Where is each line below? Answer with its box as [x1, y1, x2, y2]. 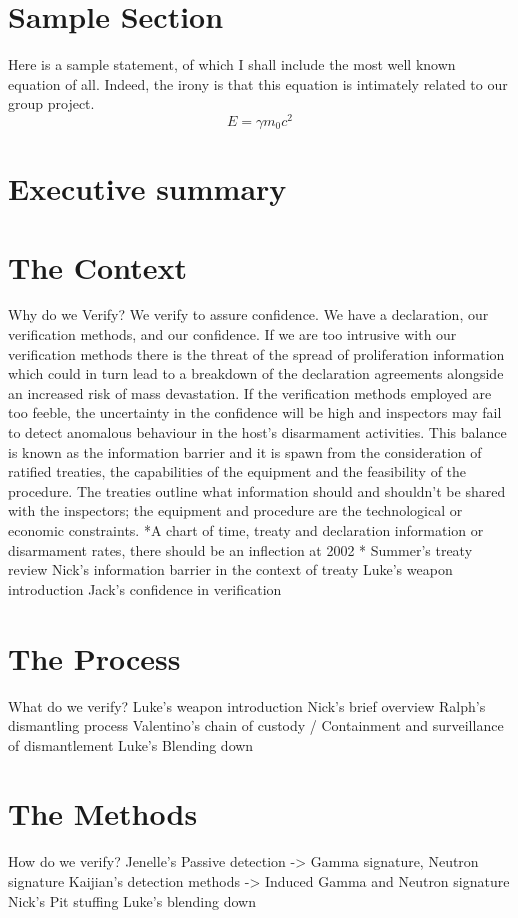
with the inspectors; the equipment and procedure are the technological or [8, 500, 463, 521]
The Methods [8, 793, 198, 834]
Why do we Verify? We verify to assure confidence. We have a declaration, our [8, 304, 489, 325]
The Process [8, 637, 181, 678]
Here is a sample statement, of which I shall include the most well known [8, 54, 456, 75]
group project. [8, 93, 95, 114]
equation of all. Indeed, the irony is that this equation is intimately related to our [8, 73, 508, 94]
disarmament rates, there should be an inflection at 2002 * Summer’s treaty [8, 539, 473, 560]
